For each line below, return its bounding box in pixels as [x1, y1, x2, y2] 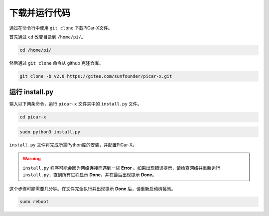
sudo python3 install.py [19, 129, 81, 134]
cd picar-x [19, 114, 46, 120]
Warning [22, 156, 41, 162]
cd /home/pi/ [19, 47, 52, 53]
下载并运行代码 [9, 7, 71, 18]
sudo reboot [19, 199, 49, 205]
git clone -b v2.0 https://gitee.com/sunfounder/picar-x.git [19, 73, 172, 79]
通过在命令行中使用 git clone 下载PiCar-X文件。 [9, 25, 113, 31]
